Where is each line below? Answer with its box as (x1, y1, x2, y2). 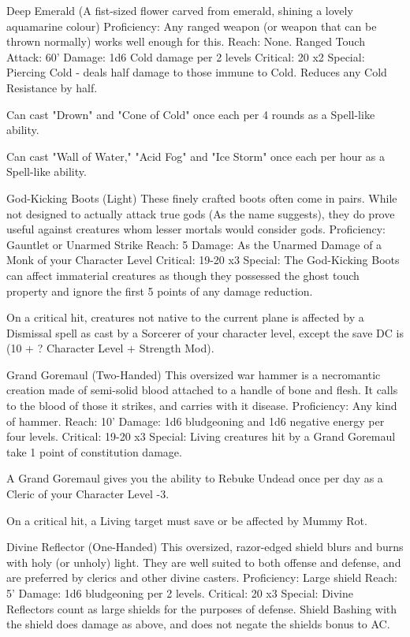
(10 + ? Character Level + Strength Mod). (6, 340, 214, 356)
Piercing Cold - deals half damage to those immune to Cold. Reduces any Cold (6, 64, 387, 80)
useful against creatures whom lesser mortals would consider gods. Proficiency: (6, 221, 386, 237)
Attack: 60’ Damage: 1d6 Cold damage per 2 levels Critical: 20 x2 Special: (6, 48, 365, 65)
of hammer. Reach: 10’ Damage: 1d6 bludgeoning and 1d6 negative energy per (6, 412, 385, 429)
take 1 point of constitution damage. (6, 443, 182, 460)
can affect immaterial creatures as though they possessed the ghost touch (6, 266, 360, 283)
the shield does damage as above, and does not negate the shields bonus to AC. (6, 616, 390, 632)
